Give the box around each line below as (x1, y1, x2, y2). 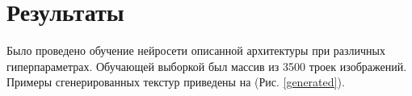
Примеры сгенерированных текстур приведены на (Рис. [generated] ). (6, 73, 345, 90)
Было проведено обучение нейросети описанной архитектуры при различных (6, 42, 385, 59)
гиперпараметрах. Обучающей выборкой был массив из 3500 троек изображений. (6, 57, 407, 74)
